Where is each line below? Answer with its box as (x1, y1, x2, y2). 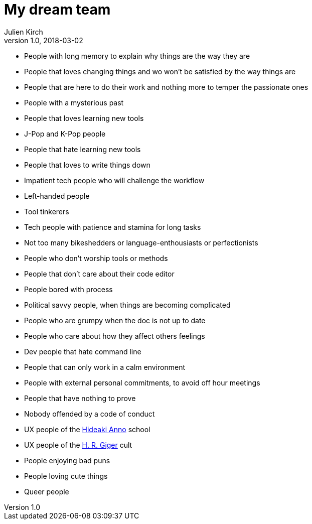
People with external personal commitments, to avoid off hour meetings (24, 378, 260, 387)
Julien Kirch (4, 27, 43, 36)
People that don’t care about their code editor (24, 269, 175, 278)
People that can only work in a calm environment (24, 362, 186, 371)
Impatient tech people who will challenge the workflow (24, 176, 205, 185)
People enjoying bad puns (24, 456, 110, 465)
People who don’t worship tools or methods (24, 253, 168, 263)
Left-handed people (24, 191, 90, 200)
